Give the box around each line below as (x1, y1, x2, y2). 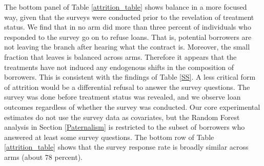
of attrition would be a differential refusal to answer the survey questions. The (4, 81, 250, 92)
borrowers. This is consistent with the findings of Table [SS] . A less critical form (4, 72, 256, 82)
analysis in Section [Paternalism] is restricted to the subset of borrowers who (4, 122, 245, 132)
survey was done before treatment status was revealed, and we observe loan (4, 91, 241, 102)
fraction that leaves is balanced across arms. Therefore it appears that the (4, 51, 237, 62)
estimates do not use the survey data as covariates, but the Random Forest (4, 111, 240, 122)
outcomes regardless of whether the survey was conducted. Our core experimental (4, 101, 260, 112)
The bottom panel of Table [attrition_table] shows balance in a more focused (4, 2, 247, 12)
